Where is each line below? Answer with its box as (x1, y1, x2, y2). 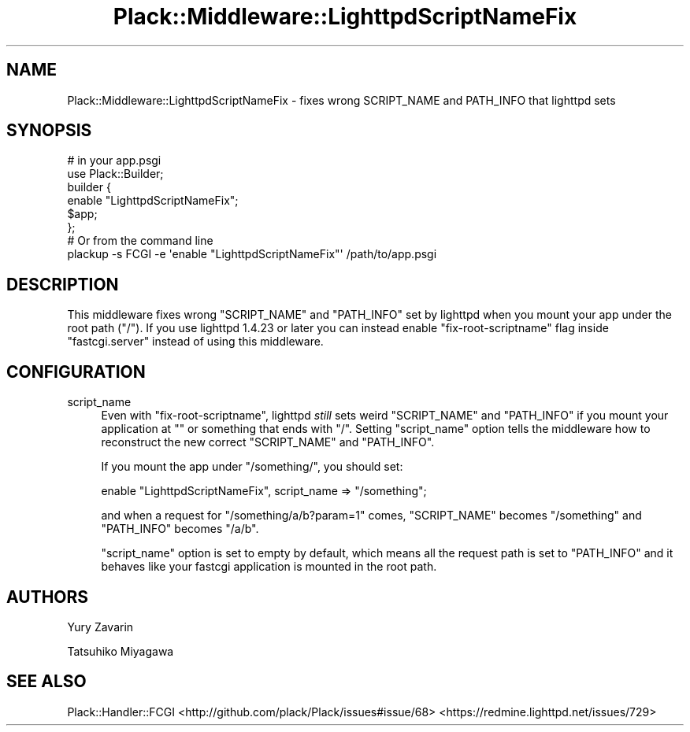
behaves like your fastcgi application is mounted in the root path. (101, 560, 437, 574)
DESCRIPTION (6, 274, 119, 294)
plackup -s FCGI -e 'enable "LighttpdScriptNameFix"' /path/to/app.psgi (67, 247, 437, 261)
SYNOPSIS (6, 120, 92, 141)
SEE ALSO (6, 671, 87, 692)
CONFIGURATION (6, 361, 146, 382)
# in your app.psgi (67, 153, 161, 168)
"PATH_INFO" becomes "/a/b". (101, 522, 259, 536)
